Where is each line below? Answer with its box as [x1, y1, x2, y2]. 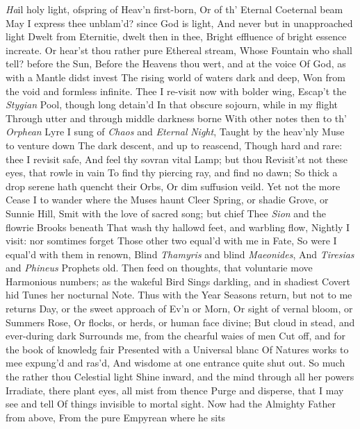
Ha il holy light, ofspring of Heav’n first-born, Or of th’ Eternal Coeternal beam [6, 2, 343, 16]
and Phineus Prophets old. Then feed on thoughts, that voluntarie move [6, 260, 313, 275]
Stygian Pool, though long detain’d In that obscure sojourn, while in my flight [6, 97, 338, 112]
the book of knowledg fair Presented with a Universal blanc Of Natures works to [6, 342, 349, 356]
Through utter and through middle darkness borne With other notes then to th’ [6, 110, 347, 125]
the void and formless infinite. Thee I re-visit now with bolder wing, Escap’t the [6, 83, 347, 98]
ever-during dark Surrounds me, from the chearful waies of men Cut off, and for [6, 328, 345, 343]
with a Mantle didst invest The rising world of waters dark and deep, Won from [6, 69, 345, 84]
